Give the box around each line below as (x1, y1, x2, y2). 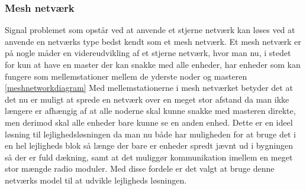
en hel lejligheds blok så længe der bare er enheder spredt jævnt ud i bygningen (5, 139, 293, 152)
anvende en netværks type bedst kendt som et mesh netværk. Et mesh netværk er (5, 35, 301, 47)
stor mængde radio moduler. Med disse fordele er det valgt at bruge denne (5, 162, 275, 175)
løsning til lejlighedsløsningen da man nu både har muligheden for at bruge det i (5, 127, 296, 140)
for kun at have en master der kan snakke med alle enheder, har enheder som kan (5, 58, 301, 70)
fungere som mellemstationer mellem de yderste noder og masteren (5, 70, 247, 82)
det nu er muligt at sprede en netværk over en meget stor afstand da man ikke (5, 93, 289, 105)
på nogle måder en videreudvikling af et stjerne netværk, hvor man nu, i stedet (5, 47, 291, 59)
